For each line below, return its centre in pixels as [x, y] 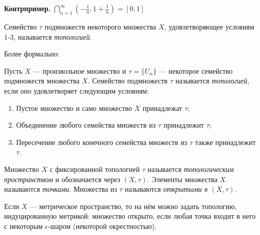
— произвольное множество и [80, 70]
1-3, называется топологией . [48, 36]
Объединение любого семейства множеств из [86, 125]
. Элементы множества [182, 179]
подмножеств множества [42, 81]
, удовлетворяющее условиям [209, 26]
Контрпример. [28, 8]
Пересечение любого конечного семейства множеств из [102, 142]
